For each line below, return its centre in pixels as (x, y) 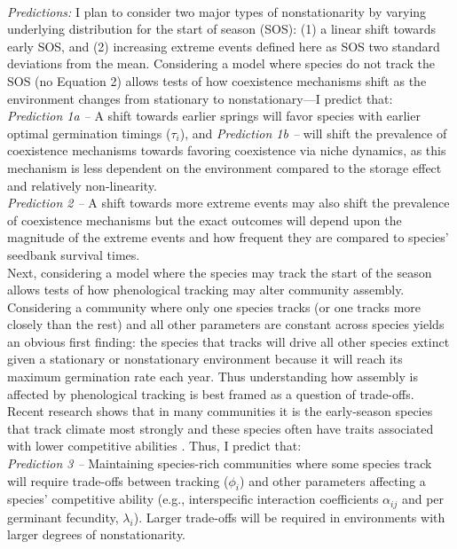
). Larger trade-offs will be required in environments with (289, 517)
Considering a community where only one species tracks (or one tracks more (214, 306)
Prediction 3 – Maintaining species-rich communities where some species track (220, 463)
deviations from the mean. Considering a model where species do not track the (221, 63)
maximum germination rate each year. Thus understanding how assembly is (213, 376)
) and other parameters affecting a (333, 480)
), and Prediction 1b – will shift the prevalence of (313, 133)
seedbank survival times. (74, 254)
